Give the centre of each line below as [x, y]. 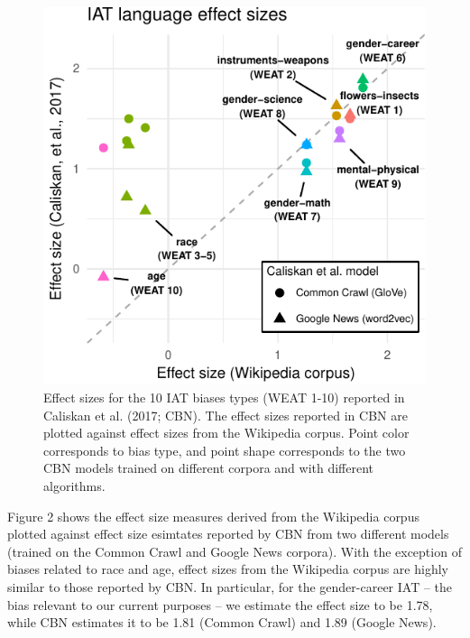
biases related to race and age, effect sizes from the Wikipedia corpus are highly [228, 569]
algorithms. [74, 485]
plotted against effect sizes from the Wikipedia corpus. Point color [226, 433]
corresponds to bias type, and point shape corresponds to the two [225, 450]
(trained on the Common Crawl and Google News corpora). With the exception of [235, 551]
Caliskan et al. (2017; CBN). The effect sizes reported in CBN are [226, 415]
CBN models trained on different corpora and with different [209, 468]
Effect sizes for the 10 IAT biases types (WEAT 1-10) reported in [224, 397]
